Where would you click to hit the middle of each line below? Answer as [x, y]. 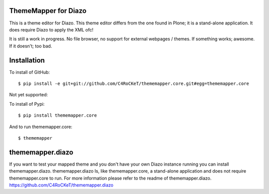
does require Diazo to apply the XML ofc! [51, 29]
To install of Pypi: [27, 104]
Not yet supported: [29, 95]
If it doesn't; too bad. [31, 46]
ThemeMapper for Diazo [48, 11]
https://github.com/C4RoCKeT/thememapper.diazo [61, 185]
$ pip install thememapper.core [58, 115]
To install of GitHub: [29, 72]
